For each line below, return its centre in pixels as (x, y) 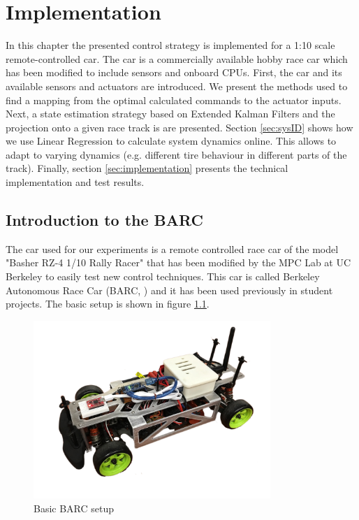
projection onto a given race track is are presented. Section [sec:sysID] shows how (179, 127)
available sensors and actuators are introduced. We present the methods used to (177, 86)
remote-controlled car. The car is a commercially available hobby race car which (177, 58)
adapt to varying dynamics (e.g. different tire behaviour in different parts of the (176, 154)
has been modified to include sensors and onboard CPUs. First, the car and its (174, 72)
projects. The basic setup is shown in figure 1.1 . (108, 304)
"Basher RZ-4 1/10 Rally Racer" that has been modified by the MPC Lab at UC (178, 262)
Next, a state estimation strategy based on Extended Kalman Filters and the (170, 114)
